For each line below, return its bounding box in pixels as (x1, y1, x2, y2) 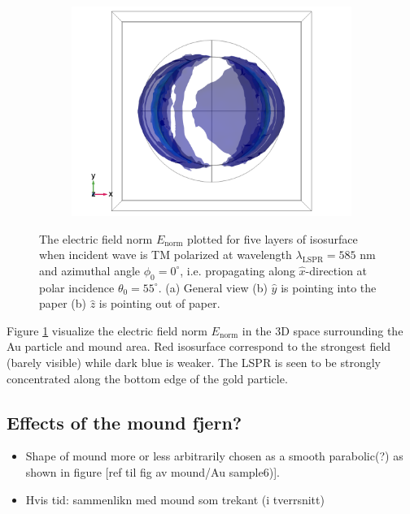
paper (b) (39, 295, 87, 312)
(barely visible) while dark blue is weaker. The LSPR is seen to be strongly (7, 353, 381, 370)
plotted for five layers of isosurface (187, 230, 358, 247)
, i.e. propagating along (180, 261, 295, 279)
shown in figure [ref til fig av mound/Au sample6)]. (25, 463, 280, 480)
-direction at (305, 261, 368, 279)
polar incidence (39, 279, 115, 296)
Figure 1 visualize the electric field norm (7, 322, 207, 339)
